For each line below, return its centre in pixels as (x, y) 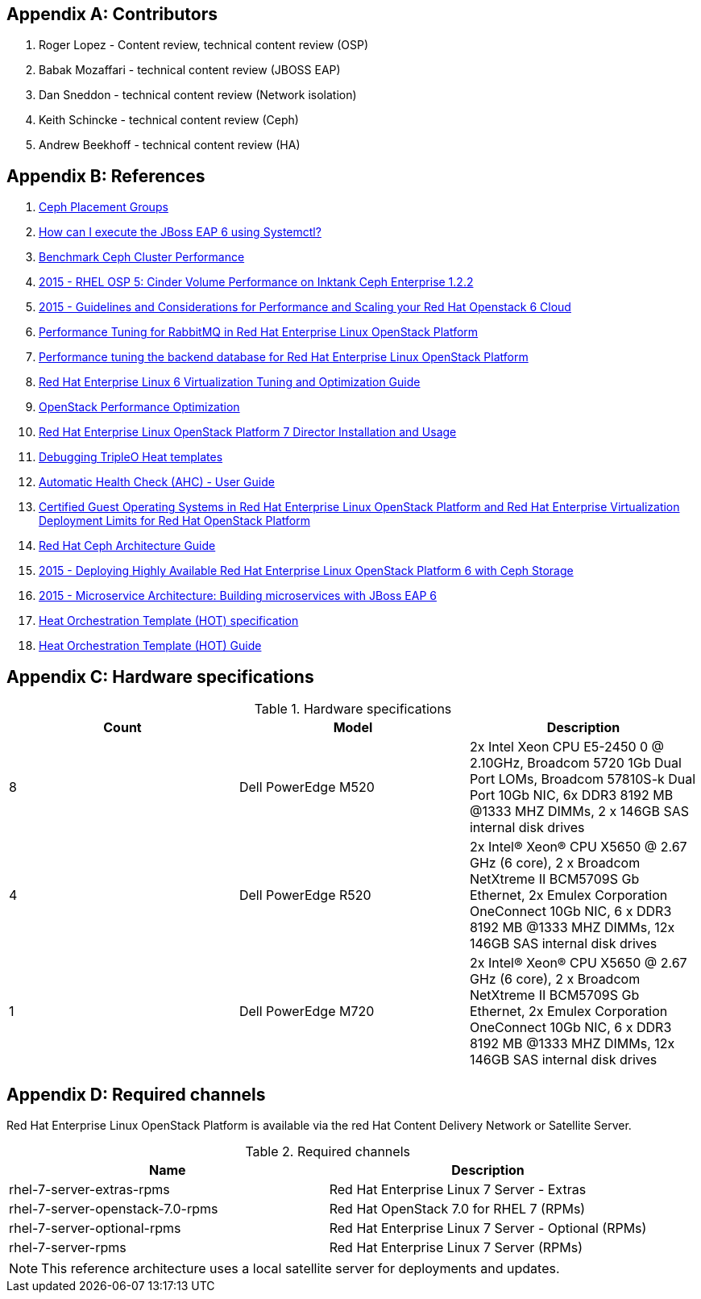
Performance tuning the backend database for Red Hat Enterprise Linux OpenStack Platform (284, 357)
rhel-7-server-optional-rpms (95, 1228)
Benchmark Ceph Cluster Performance (142, 257)
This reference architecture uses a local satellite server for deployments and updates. (301, 1268)
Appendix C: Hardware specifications (160, 677)
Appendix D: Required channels (136, 1094)
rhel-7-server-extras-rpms (89, 1189)
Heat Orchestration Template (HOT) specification (169, 621)
